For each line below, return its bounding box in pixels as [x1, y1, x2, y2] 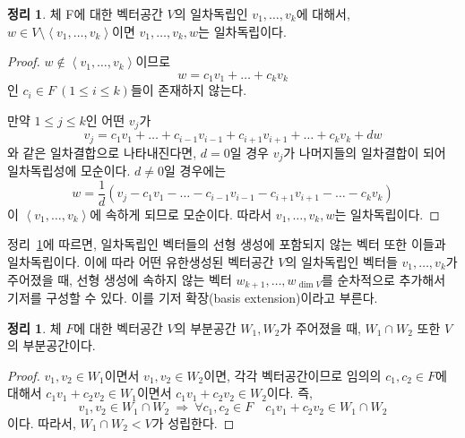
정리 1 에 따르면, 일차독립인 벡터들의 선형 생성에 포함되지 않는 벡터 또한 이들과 [7, 235, 446, 253]
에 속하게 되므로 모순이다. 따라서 [90, 204, 272, 223]
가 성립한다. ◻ [151, 413, 235, 432]
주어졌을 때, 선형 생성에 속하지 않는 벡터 [7, 270, 232, 288]
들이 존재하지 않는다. [130, 81, 247, 99]
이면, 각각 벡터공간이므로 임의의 [203, 365, 382, 384]
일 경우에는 [163, 161, 227, 180]
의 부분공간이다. [7, 336, 96, 355]
